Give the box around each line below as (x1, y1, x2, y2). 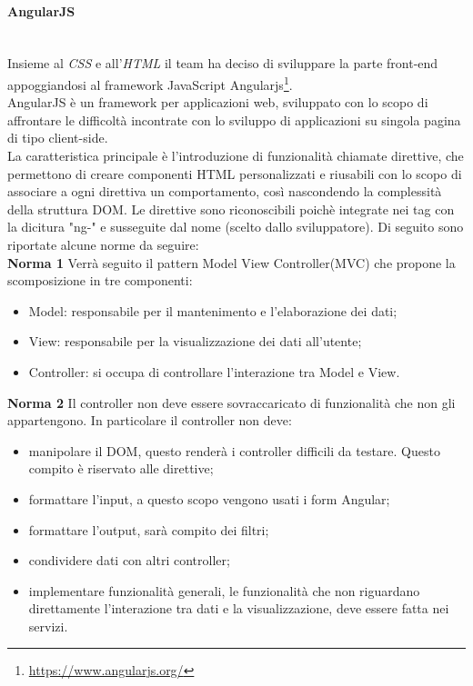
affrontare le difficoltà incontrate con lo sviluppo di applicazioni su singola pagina (7, 110, 461, 129)
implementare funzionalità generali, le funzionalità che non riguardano (28, 581, 420, 600)
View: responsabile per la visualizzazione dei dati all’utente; (28, 332, 362, 351)
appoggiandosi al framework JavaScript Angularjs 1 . (7, 72, 293, 94)
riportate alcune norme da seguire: (7, 234, 199, 254)
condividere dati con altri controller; (28, 551, 230, 570)
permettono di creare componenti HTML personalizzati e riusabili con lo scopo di (7, 164, 462, 183)
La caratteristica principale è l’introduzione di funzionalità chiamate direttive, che (7, 146, 464, 165)
